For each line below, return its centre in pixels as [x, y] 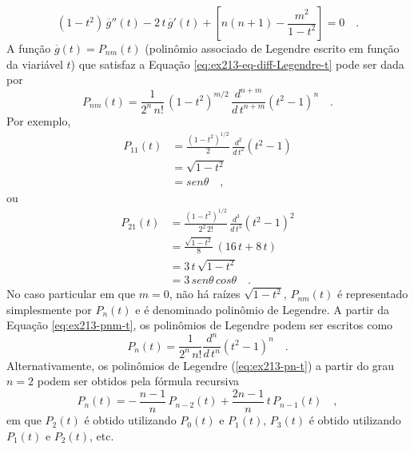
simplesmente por [49, 309]
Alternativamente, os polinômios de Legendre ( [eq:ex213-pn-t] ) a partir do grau [201, 365]
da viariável [35, 64]
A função [29, 48]
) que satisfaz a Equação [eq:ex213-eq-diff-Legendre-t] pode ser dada [237, 64]
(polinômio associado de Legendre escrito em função [272, 48]
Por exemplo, [39, 120]
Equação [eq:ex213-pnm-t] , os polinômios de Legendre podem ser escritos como [200, 325]
